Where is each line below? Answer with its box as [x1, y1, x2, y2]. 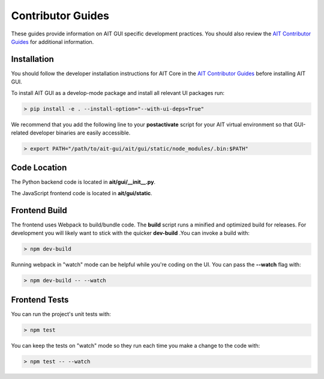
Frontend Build [11, 205, 67, 216]
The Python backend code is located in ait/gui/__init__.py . [11, 178, 156, 186]
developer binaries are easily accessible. [29, 129, 131, 136]
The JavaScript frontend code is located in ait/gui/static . [11, 189, 152, 196]
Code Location [11, 163, 67, 173]
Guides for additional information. [11, 38, 94, 45]
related [11, 129, 29, 136]
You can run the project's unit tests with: [11, 310, 111, 318]
